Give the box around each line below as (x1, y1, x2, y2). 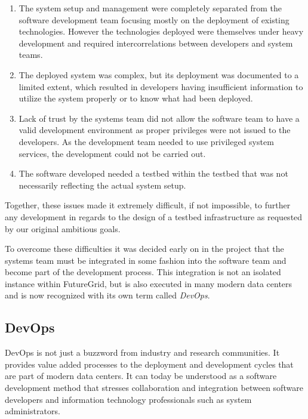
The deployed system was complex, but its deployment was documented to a (19, 68, 299, 81)
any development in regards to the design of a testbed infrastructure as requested (5, 210, 303, 223)
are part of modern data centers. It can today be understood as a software (5, 369, 277, 382)
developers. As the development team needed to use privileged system (19, 135, 274, 147)
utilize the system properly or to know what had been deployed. (19, 92, 253, 104)
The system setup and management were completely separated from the (19, 2, 282, 14)
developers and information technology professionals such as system (5, 393, 252, 405)
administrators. (5, 405, 60, 417)
